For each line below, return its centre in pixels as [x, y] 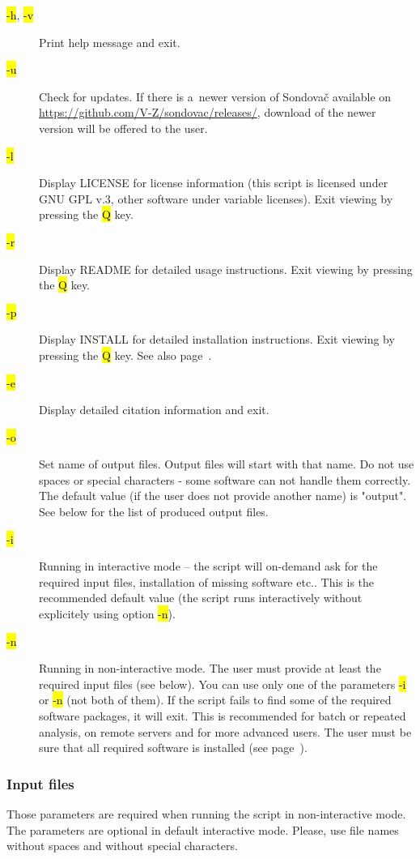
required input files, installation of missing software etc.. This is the [207, 581]
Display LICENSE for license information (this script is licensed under [214, 183]
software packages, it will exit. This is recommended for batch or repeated [223, 716]
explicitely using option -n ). [107, 614]
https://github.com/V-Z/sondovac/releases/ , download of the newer [208, 112]
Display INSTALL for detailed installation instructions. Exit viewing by [217, 339]
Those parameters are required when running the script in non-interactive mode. [206, 814]
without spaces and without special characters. [122, 846]
